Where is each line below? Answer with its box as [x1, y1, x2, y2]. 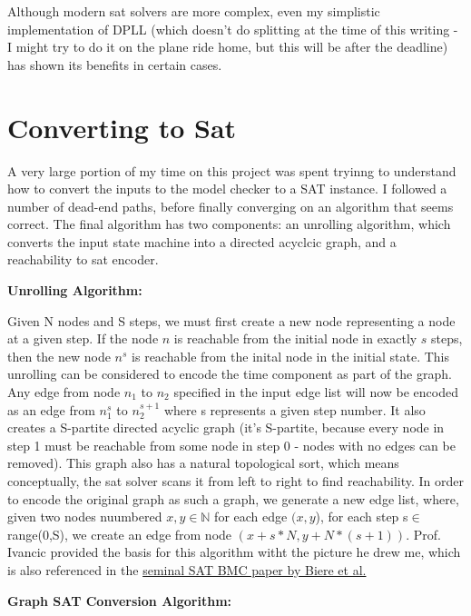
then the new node [7, 346, 111, 365]
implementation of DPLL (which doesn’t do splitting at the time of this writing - [7, 19, 458, 38]
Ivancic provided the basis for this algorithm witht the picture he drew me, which [7, 542, 461, 561]
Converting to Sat [7, 108, 237, 145]
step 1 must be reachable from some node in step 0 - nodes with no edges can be [7, 435, 456, 454]
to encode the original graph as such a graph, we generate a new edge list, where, [7, 489, 459, 508]
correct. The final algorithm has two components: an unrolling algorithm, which [7, 214, 451, 233]
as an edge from [7, 400, 95, 419]
